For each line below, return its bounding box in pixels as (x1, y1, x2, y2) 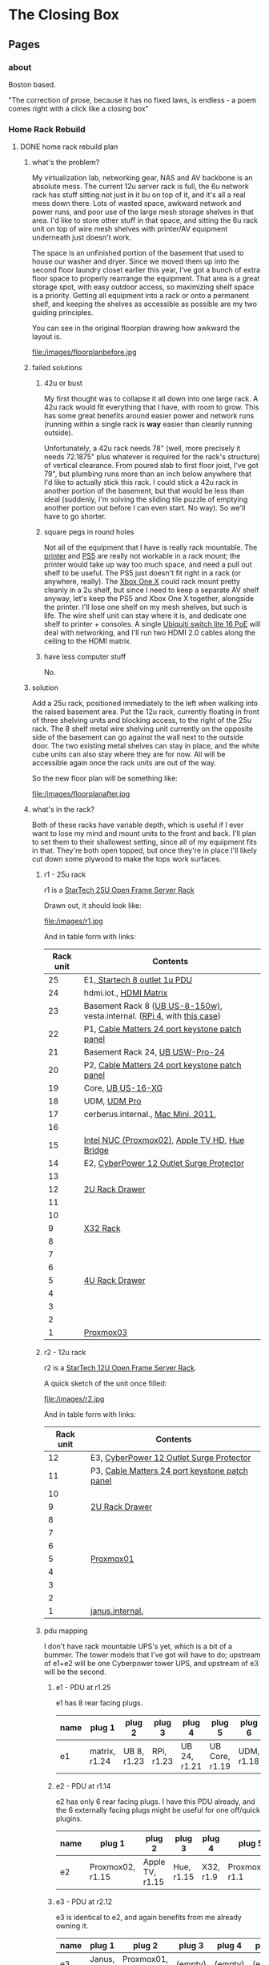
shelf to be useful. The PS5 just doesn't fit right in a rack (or (43, 568, 242, 578)
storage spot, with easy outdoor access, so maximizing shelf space (31, 282, 255, 292)
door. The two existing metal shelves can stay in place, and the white (31, 741, 260, 751)
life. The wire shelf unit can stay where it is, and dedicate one (43, 611, 247, 620)
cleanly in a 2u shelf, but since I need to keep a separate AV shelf (43, 585, 259, 595)
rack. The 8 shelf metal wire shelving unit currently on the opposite (31, 724, 254, 734)
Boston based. (8, 79, 56, 89)
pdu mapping (43, 1626, 88, 1636)
